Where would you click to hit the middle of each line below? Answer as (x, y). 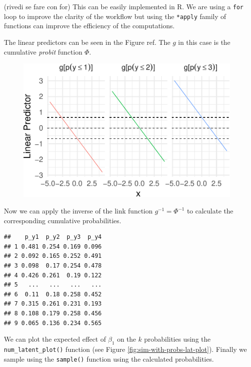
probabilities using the (177, 339)
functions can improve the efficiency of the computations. (89, 26)
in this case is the (204, 42)
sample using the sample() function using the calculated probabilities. (109, 358)
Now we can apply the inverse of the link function (78, 211)
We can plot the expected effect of (55, 339)
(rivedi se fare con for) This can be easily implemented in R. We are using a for (124, 6)
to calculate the (210, 211)
